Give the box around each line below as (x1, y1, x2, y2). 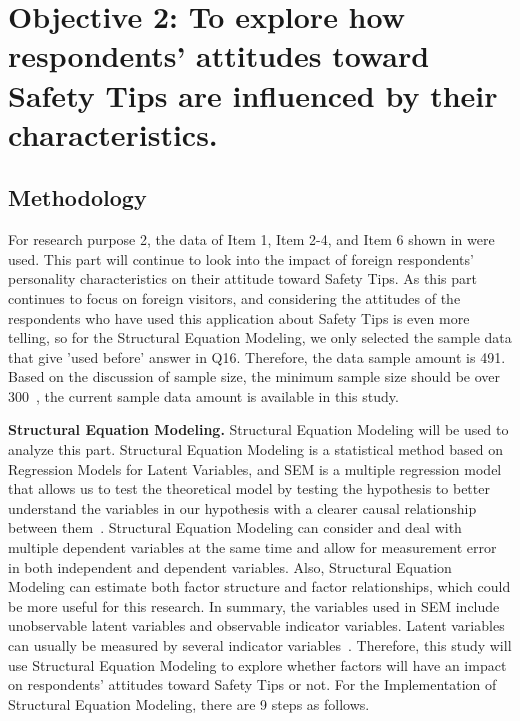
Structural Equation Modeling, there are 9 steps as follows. (8, 693, 370, 714)
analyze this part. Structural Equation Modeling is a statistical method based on (8, 439, 504, 460)
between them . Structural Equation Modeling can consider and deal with (8, 517, 462, 538)
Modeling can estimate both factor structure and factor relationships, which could (8, 576, 511, 597)
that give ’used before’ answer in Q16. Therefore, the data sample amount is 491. (8, 346, 506, 367)
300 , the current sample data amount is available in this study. (8, 385, 399, 406)
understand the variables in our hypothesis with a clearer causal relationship (8, 497, 477, 518)
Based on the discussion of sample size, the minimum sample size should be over (8, 366, 501, 387)
